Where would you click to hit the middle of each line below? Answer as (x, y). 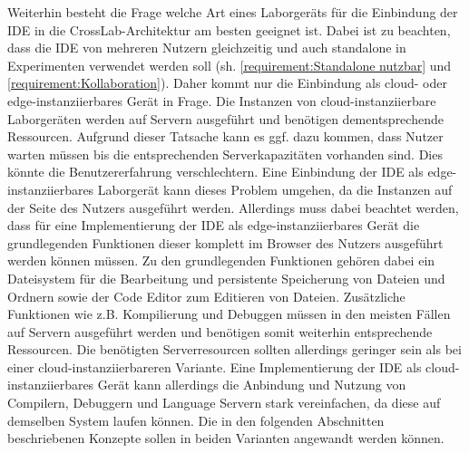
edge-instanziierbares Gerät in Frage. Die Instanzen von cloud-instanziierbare (222, 100)
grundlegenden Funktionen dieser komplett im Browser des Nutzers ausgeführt (225, 242)
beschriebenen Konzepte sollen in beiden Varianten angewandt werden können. (226, 438)
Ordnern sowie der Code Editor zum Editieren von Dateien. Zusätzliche (206, 296)
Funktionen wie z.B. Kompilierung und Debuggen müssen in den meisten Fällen (229, 314)
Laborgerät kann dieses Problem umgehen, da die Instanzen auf (275, 189)
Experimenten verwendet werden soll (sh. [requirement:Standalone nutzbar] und (230, 65)
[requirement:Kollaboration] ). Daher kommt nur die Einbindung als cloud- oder (227, 83)
